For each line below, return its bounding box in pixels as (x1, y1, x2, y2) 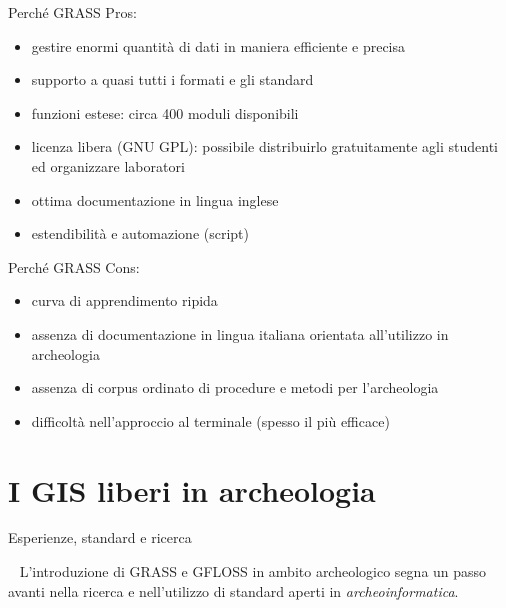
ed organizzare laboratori (31, 155, 185, 176)
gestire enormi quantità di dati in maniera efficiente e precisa (31, 35, 406, 56)
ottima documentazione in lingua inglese (31, 189, 279, 210)
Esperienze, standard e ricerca (8, 527, 192, 548)
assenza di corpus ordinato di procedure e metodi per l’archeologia (31, 377, 439, 398)
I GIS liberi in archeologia (8, 469, 376, 510)
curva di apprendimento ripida (31, 290, 218, 311)
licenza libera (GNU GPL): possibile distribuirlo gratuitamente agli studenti (31, 136, 499, 157)
